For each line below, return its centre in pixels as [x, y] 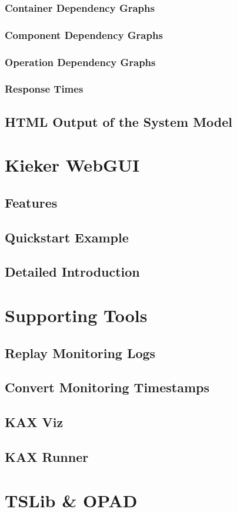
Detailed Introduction [72, 272]
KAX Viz [34, 422]
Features [31, 202]
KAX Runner [47, 456]
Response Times [44, 89]
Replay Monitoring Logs [80, 352]
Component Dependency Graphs [84, 35]
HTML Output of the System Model [119, 121]
